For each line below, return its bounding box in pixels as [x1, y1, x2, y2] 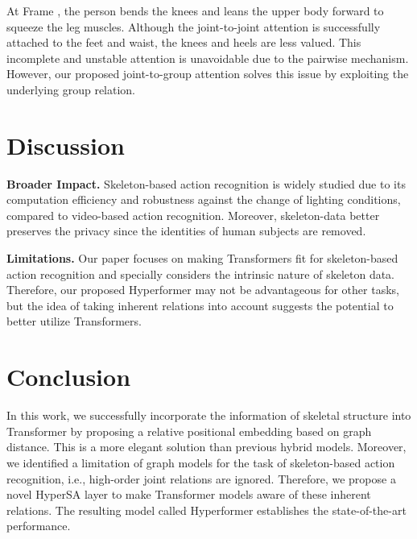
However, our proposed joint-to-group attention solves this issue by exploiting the [6, 65, 409, 82]
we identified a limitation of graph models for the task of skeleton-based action [6, 454, 395, 471]
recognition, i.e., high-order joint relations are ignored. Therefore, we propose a [6, 470, 396, 487]
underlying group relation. [6, 81, 136, 97]
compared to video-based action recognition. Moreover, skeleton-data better [6, 206, 380, 223]
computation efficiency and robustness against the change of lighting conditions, [6, 191, 401, 208]
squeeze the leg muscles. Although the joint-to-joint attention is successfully [6, 18, 381, 35]
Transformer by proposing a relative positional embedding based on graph [6, 422, 372, 439]
